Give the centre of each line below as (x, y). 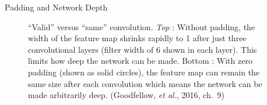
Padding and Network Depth (56, 7)
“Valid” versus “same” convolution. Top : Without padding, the (142, 26)
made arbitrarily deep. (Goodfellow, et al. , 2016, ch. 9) (127, 95)
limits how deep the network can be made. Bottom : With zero (140, 61)
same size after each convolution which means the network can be (145, 83)
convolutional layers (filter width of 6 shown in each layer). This (143, 49)
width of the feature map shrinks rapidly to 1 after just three (137, 38)
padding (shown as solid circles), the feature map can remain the (144, 72)
